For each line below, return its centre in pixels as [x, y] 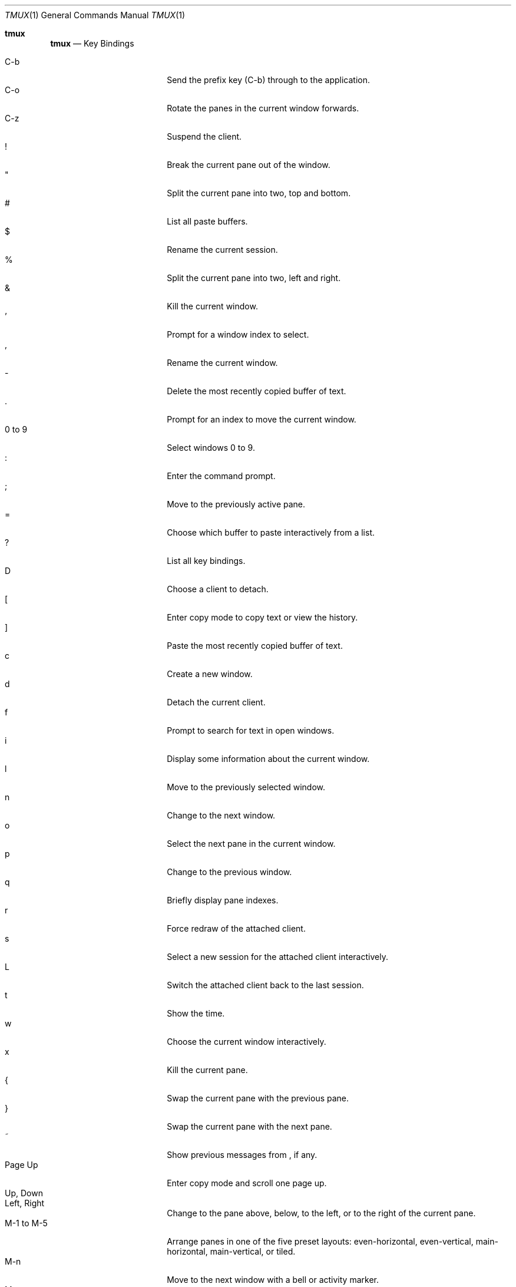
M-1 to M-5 [26, 1223]
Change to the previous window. [229, 872]
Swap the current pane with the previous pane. [258, 1098]
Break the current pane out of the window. [249, 165]
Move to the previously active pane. [236, 504]
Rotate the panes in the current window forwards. [263, 108]
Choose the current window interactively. [247, 1042]
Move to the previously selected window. [246, 787]
